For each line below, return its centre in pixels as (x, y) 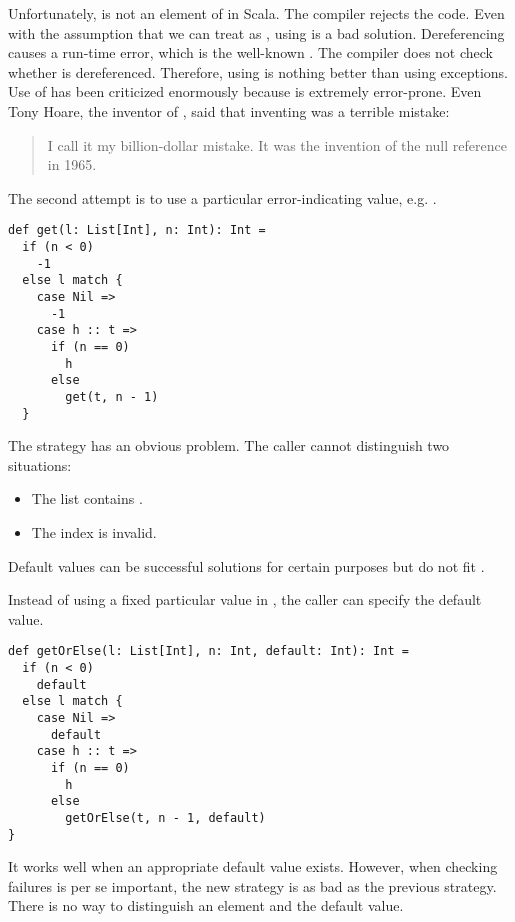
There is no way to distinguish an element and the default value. (206, 905)
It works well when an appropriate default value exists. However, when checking (253, 866)
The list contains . (87, 498)
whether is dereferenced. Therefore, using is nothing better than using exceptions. (258, 71)
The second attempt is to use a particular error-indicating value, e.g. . (222, 197)
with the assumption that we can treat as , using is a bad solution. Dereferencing (256, 32)
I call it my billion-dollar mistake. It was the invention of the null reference (277, 144)
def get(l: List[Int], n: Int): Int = (137, 230)
